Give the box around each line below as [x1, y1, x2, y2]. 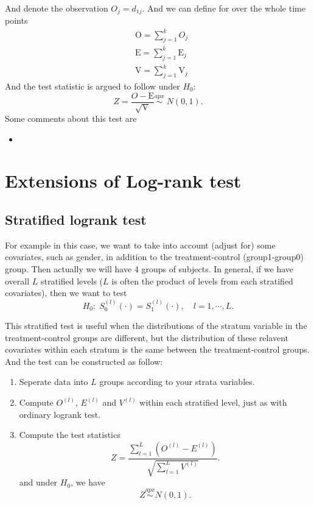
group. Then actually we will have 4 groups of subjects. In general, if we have [5, 263, 293, 275]
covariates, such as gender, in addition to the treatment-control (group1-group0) [5, 250, 304, 263]
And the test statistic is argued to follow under [5, 80, 180, 93]
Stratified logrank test [5, 210, 147, 229]
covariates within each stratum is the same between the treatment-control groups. [5, 343, 310, 356]
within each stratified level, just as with [139, 396, 287, 409]
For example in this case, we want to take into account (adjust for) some [5, 238, 276, 251]
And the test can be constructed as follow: [5, 355, 163, 367]
